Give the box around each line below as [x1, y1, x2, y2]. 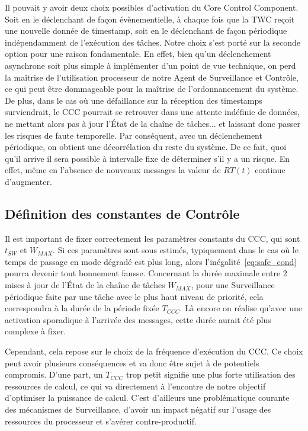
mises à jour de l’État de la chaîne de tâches [5, 279, 165, 291]
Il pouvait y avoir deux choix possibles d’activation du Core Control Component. [5, 1, 299, 13]
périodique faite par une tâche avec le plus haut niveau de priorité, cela [5, 290, 264, 302]
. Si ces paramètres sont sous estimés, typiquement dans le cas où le [53, 244, 299, 256]
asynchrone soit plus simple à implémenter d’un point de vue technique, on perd [5, 59, 296, 71]
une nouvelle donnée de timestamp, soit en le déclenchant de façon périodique [5, 24, 287, 37]
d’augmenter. [5, 175, 52, 187]
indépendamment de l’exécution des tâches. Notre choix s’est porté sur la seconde [5, 36, 301, 48]
